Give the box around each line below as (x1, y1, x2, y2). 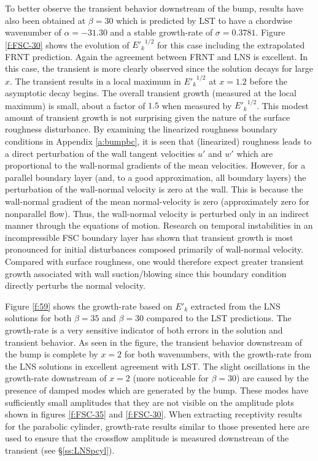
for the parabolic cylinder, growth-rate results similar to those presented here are (5, 419, 309, 432)
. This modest (257, 99, 309, 112)
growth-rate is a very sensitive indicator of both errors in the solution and (5, 323, 283, 336)
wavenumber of (5, 26, 61, 39)
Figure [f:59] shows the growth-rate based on (5, 299, 173, 312)
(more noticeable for (133, 371, 209, 384)
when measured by (161, 99, 232, 112)
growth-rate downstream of (5, 371, 107, 384)
